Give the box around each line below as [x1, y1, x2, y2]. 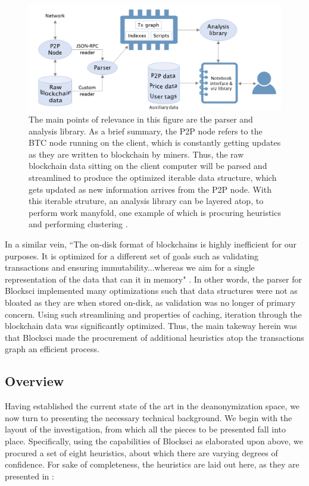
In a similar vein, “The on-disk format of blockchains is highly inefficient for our [5, 237, 297, 250]
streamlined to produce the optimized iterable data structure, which [29, 171, 277, 184]
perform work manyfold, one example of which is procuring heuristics [29, 206, 281, 218]
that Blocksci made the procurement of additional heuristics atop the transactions [5, 331, 304, 343]
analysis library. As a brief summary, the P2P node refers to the [29, 124, 263, 137]
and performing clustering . [29, 218, 128, 230]
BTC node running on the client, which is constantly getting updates [29, 136, 281, 149]
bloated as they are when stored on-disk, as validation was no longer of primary [5, 296, 296, 308]
